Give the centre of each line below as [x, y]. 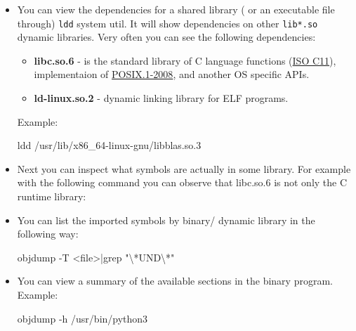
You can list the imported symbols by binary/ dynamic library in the [166, 220]
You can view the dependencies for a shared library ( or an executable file [176, 9]
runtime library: [52, 196]
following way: [48, 234]
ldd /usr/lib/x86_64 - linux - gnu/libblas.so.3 [109, 145]
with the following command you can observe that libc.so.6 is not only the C [182, 182]
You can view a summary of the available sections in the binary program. [175, 281]
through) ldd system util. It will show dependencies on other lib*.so [167, 23]
